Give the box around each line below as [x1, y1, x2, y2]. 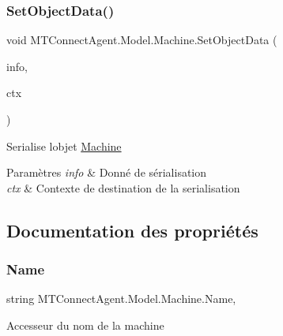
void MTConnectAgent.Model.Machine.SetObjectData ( [6, 32, 277, 48]
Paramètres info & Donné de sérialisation [6, 164, 207, 181]
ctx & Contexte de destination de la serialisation [6, 179, 240, 196]
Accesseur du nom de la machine [6, 316, 164, 333]
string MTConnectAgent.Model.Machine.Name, [6, 290, 236, 307]
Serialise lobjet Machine [6, 137, 122, 154]
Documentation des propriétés [6, 218, 258, 242]
